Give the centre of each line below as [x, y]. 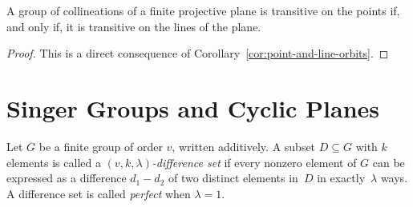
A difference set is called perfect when [99, 193]
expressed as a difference [67, 178]
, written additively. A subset [244, 146]
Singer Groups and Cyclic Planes [193, 107]
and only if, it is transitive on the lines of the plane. [134, 26]
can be [389, 162]
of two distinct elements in [233, 178]
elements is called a [54, 162]
